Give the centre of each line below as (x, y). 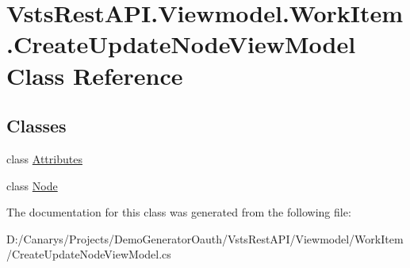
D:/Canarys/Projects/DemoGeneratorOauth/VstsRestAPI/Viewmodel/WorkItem (205, 238)
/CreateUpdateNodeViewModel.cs (89, 254)
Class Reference (95, 75)
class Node (32, 185)
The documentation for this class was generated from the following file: (179, 212)
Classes (36, 126)
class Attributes (44, 158)
